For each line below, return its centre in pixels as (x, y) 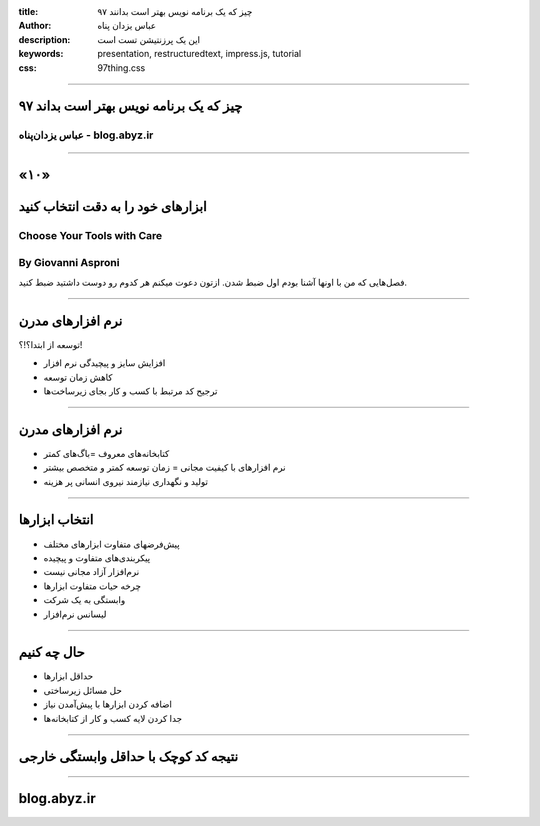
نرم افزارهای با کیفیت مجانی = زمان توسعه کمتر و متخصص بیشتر (164, 467)
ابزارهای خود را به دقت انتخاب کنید (112, 206)
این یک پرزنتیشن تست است (148, 39)
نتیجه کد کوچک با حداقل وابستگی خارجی (128, 756)
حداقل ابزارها (68, 676)
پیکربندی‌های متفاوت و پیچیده (97, 557)
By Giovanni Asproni (69, 262)
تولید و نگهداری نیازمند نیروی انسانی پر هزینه (126, 481)
